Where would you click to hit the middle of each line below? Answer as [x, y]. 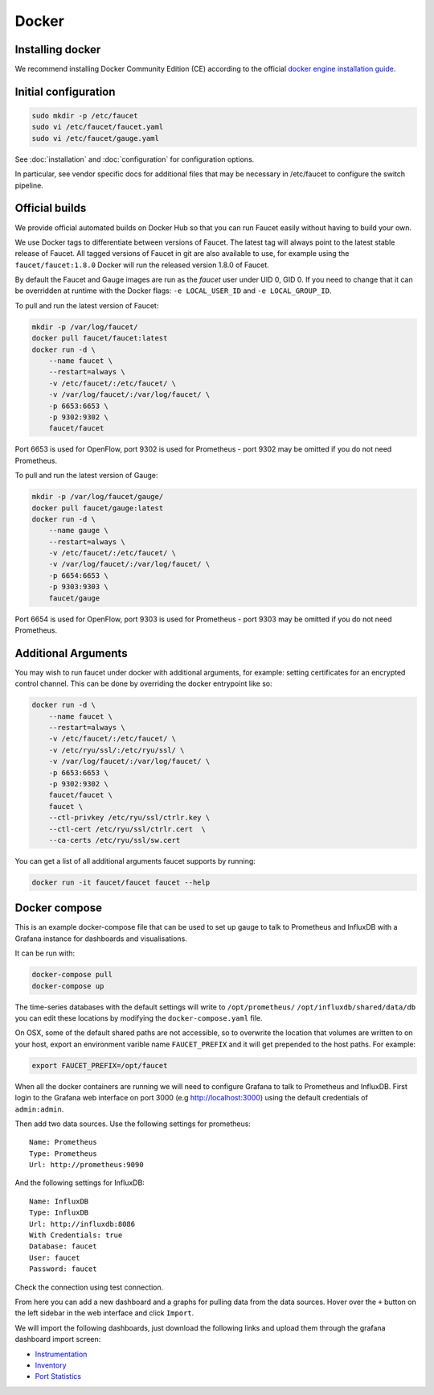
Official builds [51, 208]
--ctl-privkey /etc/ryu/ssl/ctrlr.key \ [129, 818]
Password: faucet [63, 1269]
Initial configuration [65, 91]
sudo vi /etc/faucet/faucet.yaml [98, 127]
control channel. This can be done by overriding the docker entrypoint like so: [143, 683]
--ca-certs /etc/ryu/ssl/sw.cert [115, 840]
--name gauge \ [78, 530]
